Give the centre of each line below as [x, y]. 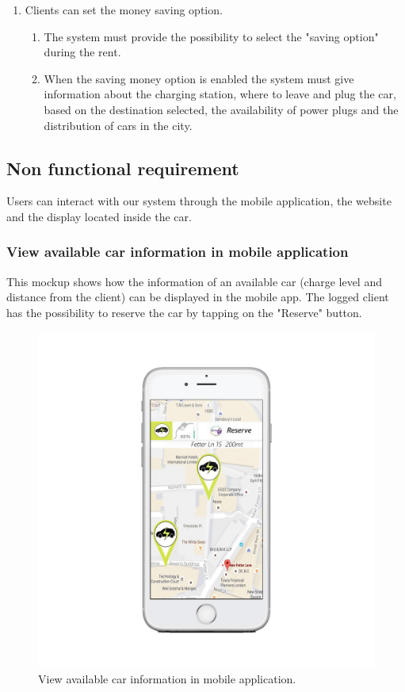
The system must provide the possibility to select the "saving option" [211, 36]
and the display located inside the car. [99, 216]
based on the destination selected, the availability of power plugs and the [221, 109]
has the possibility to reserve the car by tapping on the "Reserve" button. [184, 312]
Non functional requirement [123, 168]
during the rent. [82, 52]
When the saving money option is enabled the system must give [199, 78]
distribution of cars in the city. [118, 125]
